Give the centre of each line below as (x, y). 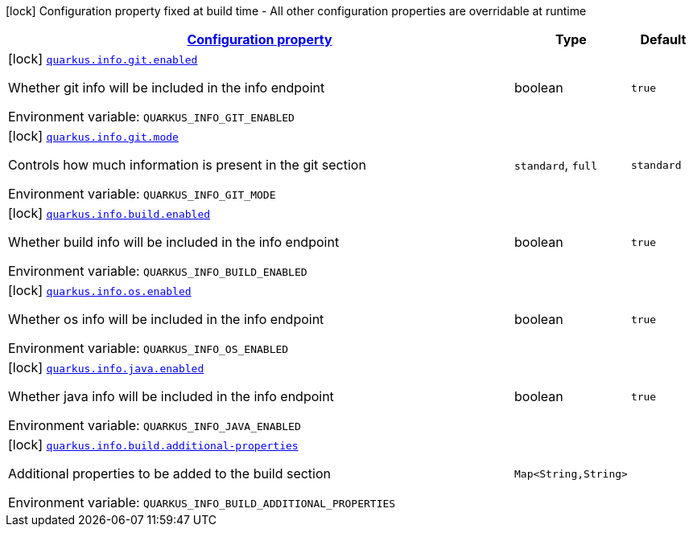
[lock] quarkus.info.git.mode (93, 136)
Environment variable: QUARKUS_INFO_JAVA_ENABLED (155, 425)
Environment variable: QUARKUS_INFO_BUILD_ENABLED (158, 271)
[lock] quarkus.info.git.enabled (103, 59)
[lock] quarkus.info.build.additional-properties (153, 445)
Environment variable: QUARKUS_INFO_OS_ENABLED (148, 348)
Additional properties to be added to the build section (170, 474)
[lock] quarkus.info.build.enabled (109, 213)
